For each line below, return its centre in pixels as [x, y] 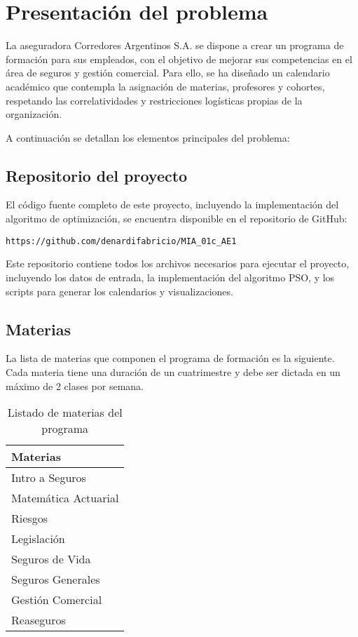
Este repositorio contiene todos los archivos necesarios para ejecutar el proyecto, [178, 263]
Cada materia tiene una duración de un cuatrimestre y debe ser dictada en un [173, 371]
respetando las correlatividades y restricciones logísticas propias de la [154, 100]
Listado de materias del [65, 413]
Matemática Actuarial [65, 498]
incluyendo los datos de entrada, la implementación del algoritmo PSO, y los [170, 277]
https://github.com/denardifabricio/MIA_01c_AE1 [121, 241]
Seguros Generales [56, 579]
